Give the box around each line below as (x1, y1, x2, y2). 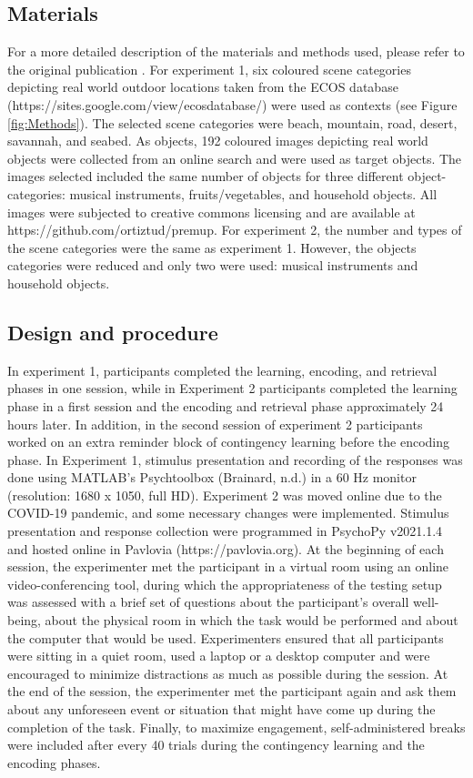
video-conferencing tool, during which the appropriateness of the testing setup (7, 574, 442, 593)
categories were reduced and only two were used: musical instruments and (7, 256, 418, 275)
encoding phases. (7, 753, 101, 772)
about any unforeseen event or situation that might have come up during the (7, 700, 436, 718)
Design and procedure (7, 318, 218, 346)
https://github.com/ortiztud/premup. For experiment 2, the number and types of (7, 220, 462, 239)
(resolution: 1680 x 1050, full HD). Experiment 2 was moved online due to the (7, 485, 442, 504)
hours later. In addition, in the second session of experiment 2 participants (7, 414, 423, 433)
